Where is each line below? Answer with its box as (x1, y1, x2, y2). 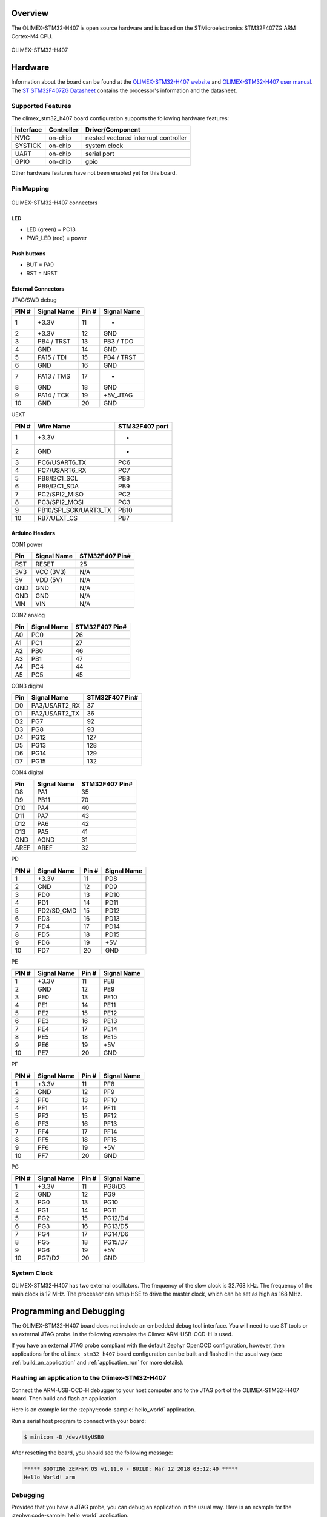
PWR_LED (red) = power (26, 234, 87, 242)
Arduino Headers (11, 530, 56, 537)
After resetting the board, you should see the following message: (11, 1449, 173, 1456)
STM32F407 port (118, 422, 169, 430)
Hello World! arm (24, 1474, 76, 1481)
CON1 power (11, 541, 43, 548)
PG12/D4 (103, 1214, 129, 1222)
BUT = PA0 (26, 261, 54, 268)
